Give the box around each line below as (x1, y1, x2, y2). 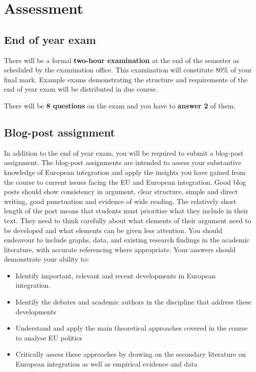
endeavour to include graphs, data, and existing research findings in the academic (4, 235, 250, 245)
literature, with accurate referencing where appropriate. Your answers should (4, 244, 236, 254)
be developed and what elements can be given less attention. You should (4, 225, 223, 235)
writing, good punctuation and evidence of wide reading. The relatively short (4, 196, 237, 206)
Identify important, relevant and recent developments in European (15, 270, 216, 280)
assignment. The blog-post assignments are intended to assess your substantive (4, 157, 242, 168)
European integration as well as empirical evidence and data (15, 359, 197, 369)
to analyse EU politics (15, 332, 83, 342)
